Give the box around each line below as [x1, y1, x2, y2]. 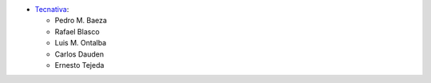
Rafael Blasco [54, 26, 100, 36]
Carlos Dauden [54, 49, 104, 59]
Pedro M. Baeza [54, 16, 108, 26]
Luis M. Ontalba [54, 38, 107, 48]
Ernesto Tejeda [54, 60, 105, 69]
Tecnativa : [34, 5, 69, 14]
